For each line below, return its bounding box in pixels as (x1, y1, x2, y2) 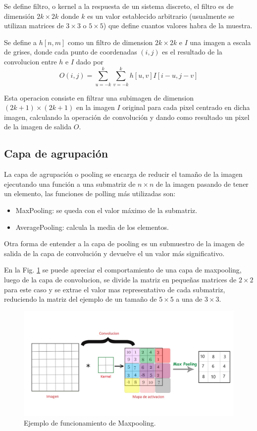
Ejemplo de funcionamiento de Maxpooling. (24, 418, 156, 428)
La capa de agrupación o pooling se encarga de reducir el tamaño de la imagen (4, 169, 243, 179)
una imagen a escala (190, 37, 251, 47)
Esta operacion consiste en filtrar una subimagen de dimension (4, 92, 194, 103)
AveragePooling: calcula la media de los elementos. (15, 221, 169, 232)
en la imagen (76, 102, 115, 112)
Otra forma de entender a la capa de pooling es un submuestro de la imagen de (4, 238, 245, 249)
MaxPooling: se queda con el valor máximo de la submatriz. (15, 205, 198, 215)
